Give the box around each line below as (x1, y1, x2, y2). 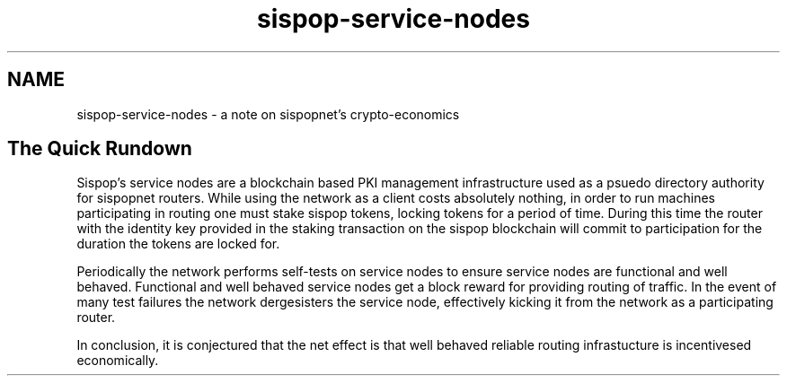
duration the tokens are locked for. (76, 236, 280, 252)
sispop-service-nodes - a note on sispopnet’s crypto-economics (76, 106, 460, 122)
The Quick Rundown (7, 137, 192, 161)
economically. (76, 353, 159, 369)
